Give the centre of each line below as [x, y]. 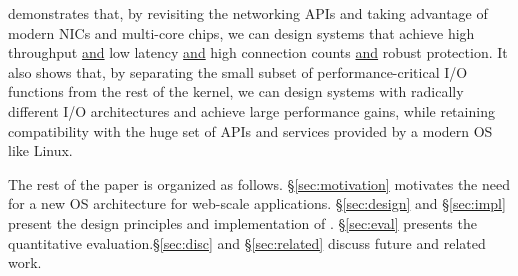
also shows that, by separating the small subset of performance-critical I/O [238, 71]
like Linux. [40, 150]
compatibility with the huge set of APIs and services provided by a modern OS [250, 130]
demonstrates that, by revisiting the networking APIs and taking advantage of [248, 13]
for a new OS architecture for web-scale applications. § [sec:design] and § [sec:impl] [257, 203]
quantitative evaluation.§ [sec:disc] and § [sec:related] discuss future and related [247, 242]
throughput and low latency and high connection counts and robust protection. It [258, 52]
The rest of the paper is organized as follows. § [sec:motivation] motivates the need [259, 183]
